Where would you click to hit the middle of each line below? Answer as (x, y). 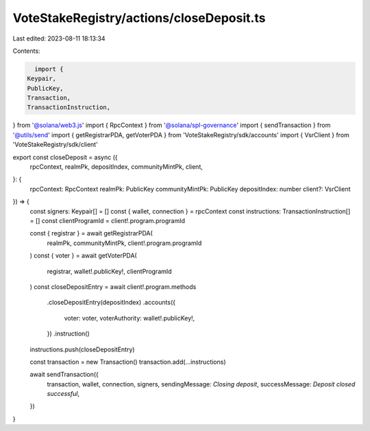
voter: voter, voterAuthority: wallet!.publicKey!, (129, 318)
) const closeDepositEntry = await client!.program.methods (113, 287)
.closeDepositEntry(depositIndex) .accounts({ (111, 303)
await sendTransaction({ (64, 375)
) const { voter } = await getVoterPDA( (83, 256)
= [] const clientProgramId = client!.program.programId (107, 220)
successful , (63, 394)
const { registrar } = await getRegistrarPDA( (91, 233)
